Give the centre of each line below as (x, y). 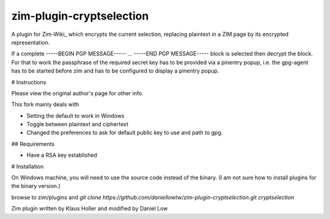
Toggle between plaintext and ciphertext (77, 124)
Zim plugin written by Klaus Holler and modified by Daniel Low (90, 209)
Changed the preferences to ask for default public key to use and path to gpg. (125, 133)
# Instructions (29, 82)
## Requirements (33, 144)
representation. (31, 42)
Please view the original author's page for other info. (77, 93)
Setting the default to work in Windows (75, 115)
